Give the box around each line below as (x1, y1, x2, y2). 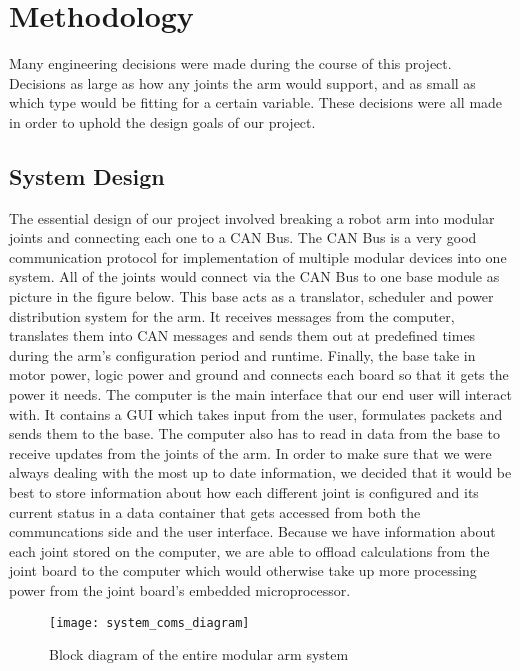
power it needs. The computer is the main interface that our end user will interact (9, 384, 512, 405)
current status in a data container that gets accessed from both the (9, 501, 421, 522)
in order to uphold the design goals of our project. (9, 111, 316, 132)
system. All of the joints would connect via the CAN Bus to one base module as (9, 266, 500, 287)
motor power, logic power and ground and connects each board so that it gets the (9, 364, 509, 385)
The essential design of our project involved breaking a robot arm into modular (9, 207, 495, 228)
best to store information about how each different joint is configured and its (9, 482, 479, 503)
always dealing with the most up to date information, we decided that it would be (9, 462, 512, 483)
